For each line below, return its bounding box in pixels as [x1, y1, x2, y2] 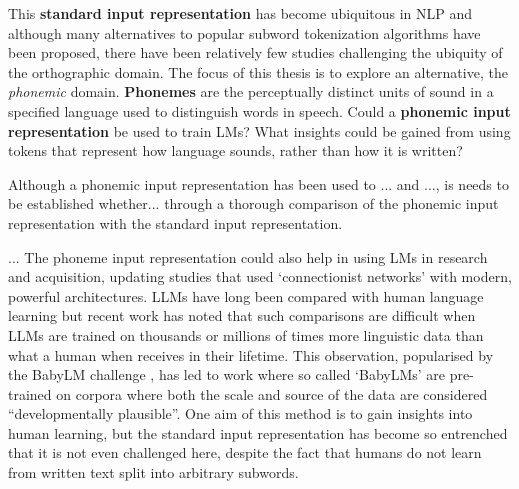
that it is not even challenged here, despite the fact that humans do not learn [8, 442, 482, 463]
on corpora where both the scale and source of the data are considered [56, 383, 488, 404]
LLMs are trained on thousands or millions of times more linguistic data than [8, 324, 484, 345]
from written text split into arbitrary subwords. [8, 462, 299, 483]
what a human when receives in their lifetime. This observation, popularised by [8, 344, 494, 365]
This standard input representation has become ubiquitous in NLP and [8, 3, 473, 23]
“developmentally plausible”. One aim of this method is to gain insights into [8, 403, 473, 424]
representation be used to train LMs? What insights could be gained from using [8, 120, 511, 141]
